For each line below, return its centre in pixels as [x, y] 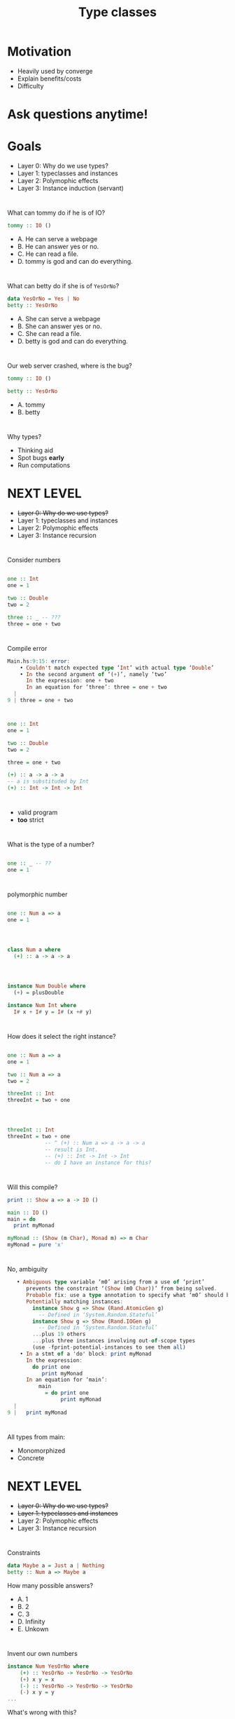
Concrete [31, 1458]
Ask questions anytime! [78, 115]
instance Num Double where [47, 986]
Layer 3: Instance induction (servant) [71, 188]
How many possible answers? [50, 1585]
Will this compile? [33, 1187]
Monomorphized [41, 1450]
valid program [37, 813]
